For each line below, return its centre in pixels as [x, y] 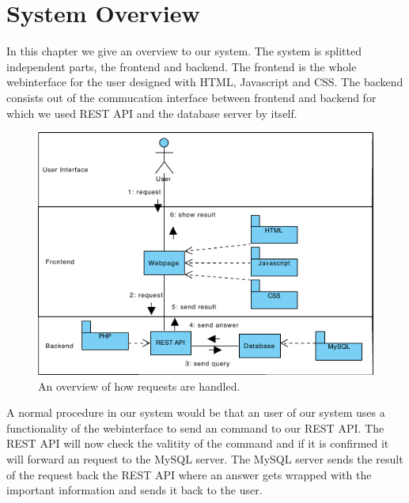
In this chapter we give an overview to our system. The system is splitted [184, 51]
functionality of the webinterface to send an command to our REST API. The [195, 427]
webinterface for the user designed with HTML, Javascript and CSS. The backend [205, 82]
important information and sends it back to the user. [134, 490]
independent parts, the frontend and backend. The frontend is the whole [182, 66]
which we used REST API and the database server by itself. [152, 113]
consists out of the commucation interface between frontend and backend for [191, 97]
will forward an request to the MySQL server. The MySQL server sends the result [205, 458]
